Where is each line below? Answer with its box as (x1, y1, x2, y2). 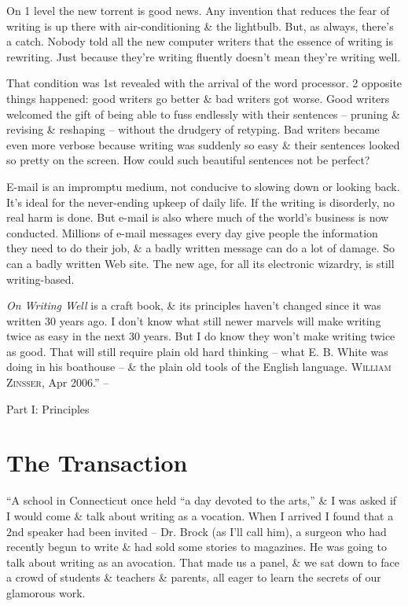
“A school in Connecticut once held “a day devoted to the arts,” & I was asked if (6, 492, 397, 509)
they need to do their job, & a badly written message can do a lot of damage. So (6, 240, 395, 256)
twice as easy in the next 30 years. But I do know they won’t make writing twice (6, 328, 395, 344)
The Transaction (6, 446, 188, 479)
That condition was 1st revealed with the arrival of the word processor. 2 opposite (6, 75, 402, 91)
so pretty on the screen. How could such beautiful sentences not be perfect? (6, 152, 370, 168)
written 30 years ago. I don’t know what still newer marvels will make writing (6, 312, 381, 329)
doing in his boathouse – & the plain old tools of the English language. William (6, 358, 391, 375)
